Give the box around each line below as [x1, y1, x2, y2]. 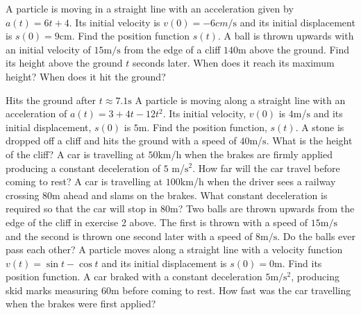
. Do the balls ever [277, 228, 355, 243]
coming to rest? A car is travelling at [6, 174, 163, 189]
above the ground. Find [249, 42, 350, 56]
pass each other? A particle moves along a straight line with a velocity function [6, 242, 343, 257]
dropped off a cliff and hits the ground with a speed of [6, 133, 237, 148]
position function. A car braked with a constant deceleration [6, 269, 262, 284]
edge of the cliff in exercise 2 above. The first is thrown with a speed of [6, 214, 308, 229]
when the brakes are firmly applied [184, 146, 333, 161]
